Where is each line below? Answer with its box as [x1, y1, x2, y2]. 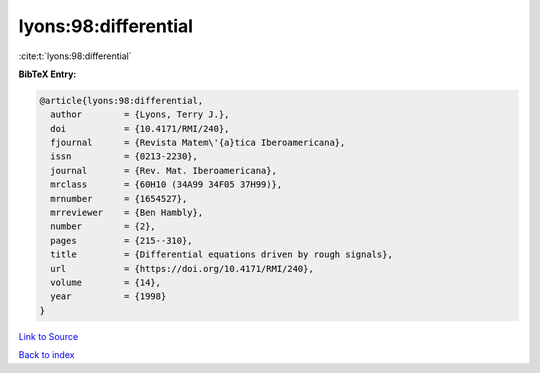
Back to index [18, 349, 75, 361]
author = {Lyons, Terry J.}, [50, 109, 230, 120]
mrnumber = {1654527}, [50, 193, 188, 204]
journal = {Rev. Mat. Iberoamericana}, [50, 165, 277, 176]
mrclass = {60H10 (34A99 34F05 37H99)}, [50, 179, 283, 190]
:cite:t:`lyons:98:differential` [18, 50, 132, 62]
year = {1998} [50, 291, 167, 302]
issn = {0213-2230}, [50, 151, 199, 162]
